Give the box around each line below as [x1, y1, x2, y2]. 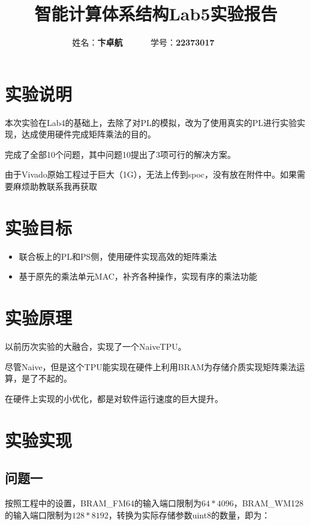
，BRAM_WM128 [233, 497, 303, 509]
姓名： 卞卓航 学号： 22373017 [72, 36, 215, 49]
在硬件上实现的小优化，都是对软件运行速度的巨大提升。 [5, 392, 223, 404]
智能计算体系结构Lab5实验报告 [34, 1, 278, 26]
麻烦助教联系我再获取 [13, 180, 97, 193]
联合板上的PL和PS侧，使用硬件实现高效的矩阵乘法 [19, 250, 217, 262]
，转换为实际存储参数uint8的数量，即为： [108, 508, 270, 521]
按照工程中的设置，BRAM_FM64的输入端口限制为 [5, 497, 202, 509]
